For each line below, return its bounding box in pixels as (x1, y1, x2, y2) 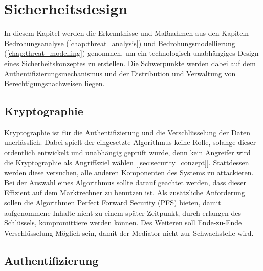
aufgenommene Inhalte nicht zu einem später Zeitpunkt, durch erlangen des (4, 207, 242, 218)
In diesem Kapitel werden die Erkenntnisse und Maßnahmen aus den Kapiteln (4, 28, 249, 38)
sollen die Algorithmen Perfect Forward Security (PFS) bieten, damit (4, 197, 221, 208)
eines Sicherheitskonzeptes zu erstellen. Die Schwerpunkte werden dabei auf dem (4, 57, 256, 68)
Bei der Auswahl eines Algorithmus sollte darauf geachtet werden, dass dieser (4, 177, 246, 187)
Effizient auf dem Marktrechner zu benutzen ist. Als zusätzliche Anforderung (4, 187, 245, 198)
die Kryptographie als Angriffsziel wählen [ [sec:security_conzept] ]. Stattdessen (4, 157, 249, 168)
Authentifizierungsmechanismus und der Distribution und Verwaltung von (4, 68, 236, 78)
